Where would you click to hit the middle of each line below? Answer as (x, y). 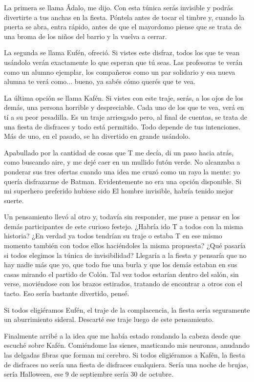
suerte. (14, 200)
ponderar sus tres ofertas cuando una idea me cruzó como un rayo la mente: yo (122, 171)
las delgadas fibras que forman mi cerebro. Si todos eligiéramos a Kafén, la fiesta (125, 355)
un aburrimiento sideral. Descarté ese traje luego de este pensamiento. (109, 319)
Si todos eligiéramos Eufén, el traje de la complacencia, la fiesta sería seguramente (127, 309)
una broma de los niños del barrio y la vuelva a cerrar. (85, 36)
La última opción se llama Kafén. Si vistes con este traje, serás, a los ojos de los (124, 97)
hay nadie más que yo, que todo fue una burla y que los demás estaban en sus (121, 265)
